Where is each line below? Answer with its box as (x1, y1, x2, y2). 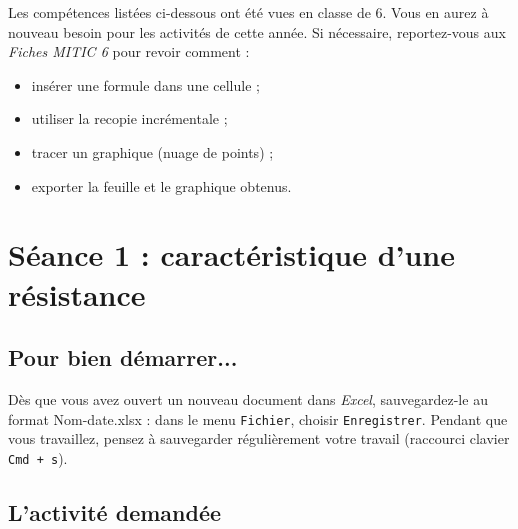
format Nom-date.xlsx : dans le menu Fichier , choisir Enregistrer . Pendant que (8, 408, 508, 429)
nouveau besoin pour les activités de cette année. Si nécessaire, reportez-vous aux (8, 21, 506, 42)
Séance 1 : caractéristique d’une (8, 234, 456, 275)
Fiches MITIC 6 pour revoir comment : (8, 41, 250, 62)
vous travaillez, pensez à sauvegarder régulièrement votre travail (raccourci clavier (8, 428, 510, 449)
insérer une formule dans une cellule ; (31, 74, 260, 95)
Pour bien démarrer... (8, 342, 238, 373)
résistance (8, 273, 146, 314)
